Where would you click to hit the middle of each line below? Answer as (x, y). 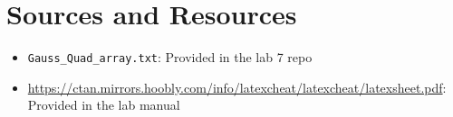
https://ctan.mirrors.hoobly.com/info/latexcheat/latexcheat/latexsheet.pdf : (237, 87)
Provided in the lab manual (104, 105)
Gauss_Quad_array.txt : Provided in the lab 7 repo (170, 57)
